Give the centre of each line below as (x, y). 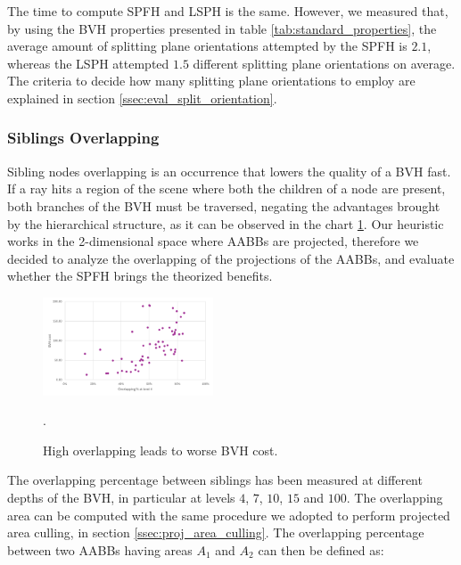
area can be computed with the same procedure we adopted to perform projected (229, 515)
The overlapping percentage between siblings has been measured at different (215, 480)
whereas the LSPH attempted (88, 63)
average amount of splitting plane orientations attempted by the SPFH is (207, 46)
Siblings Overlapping (83, 138)
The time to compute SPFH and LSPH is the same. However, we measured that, (228, 11)
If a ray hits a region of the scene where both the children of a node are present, (226, 188)
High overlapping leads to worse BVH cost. (161, 450)
